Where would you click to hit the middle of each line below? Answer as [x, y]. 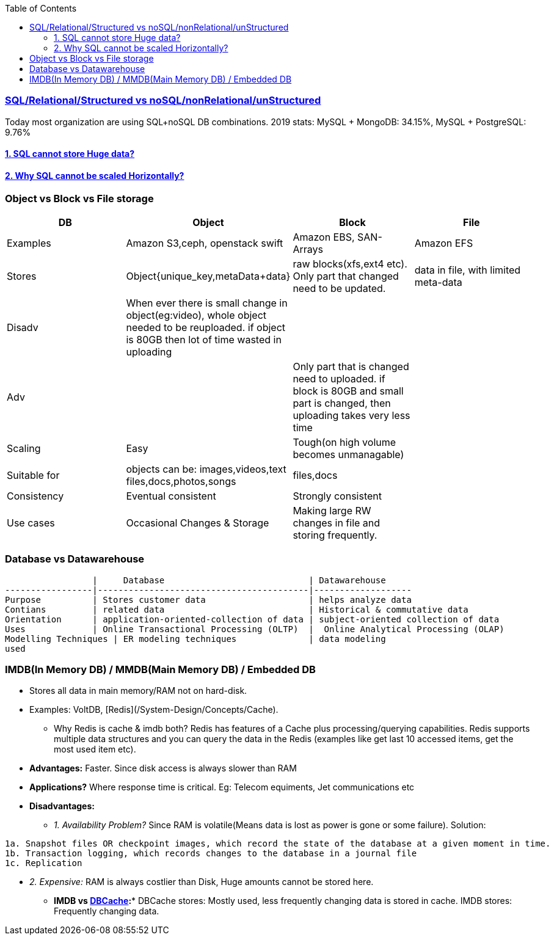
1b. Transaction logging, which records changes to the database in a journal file [211, 854]
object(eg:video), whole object [196, 315]
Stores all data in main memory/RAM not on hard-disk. [138, 691]
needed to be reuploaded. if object [206, 327]
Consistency [35, 496]
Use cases [31, 523]
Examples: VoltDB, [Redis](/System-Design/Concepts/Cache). [154, 710]
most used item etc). [95, 749]
